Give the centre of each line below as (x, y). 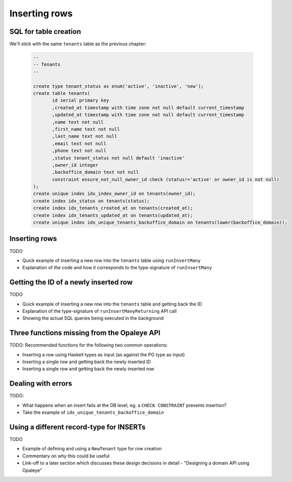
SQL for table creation (45, 32)
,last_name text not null (85, 136)
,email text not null (79, 143)
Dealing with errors (41, 384)
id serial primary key (81, 101)
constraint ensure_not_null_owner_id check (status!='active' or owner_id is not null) (166, 179)
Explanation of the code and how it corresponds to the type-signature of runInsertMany (117, 268)
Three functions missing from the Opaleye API (85, 333)
